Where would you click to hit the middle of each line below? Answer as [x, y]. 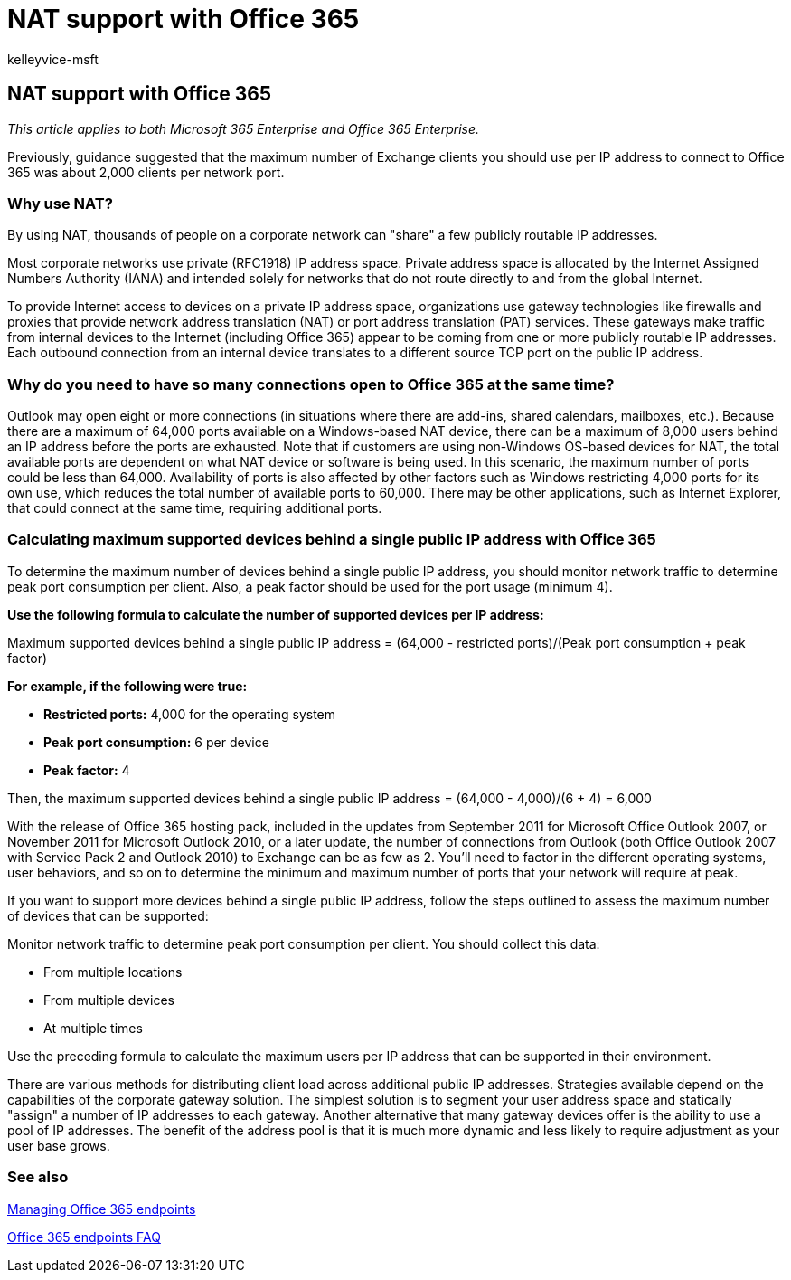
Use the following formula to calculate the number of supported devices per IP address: [276, 614]
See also [38, 1177]
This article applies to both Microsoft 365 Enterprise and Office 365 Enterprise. [244, 128]
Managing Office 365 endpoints [102, 1209]
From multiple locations [113, 972]
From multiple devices [109, 1000]
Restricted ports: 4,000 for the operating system [190, 714]
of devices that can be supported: [108, 915]
